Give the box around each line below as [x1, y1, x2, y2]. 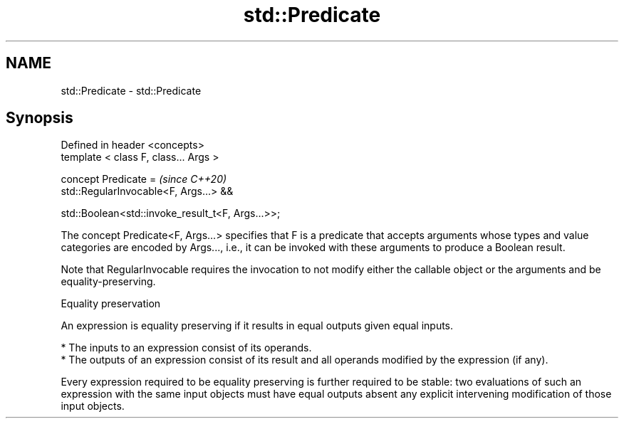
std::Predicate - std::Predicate [61, 84, 202, 97]
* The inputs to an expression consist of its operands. [61, 341, 312, 354]
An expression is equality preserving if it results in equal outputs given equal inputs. [61, 319, 454, 332]
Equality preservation [61, 297, 161, 310]
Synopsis [6, 109, 73, 127]
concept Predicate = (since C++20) [61, 173, 227, 186]
